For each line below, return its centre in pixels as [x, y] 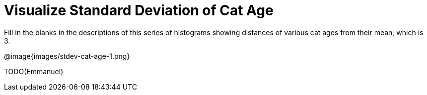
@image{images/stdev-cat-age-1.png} [67, 56]
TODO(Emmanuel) [34, 71]
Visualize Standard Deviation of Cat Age [139, 10]
